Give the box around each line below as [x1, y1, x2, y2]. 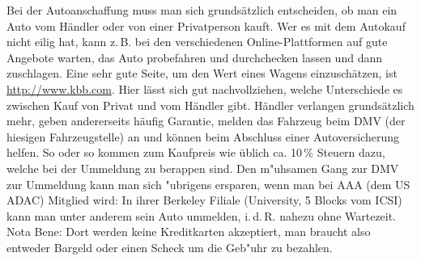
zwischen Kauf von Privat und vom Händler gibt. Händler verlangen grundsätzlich [6, 96, 415, 113]
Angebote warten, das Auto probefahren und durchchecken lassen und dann [6, 48, 382, 65]
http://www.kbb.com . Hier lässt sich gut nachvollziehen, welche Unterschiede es [6, 80, 403, 97]
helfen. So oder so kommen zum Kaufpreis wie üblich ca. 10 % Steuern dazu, [6, 144, 385, 161]
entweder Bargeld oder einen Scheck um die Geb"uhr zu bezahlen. [6, 238, 333, 255]
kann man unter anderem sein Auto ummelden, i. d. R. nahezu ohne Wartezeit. [6, 207, 397, 224]
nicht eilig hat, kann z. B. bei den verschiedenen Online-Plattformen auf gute [6, 33, 388, 50]
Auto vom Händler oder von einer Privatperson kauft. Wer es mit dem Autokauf [6, 17, 406, 34]
